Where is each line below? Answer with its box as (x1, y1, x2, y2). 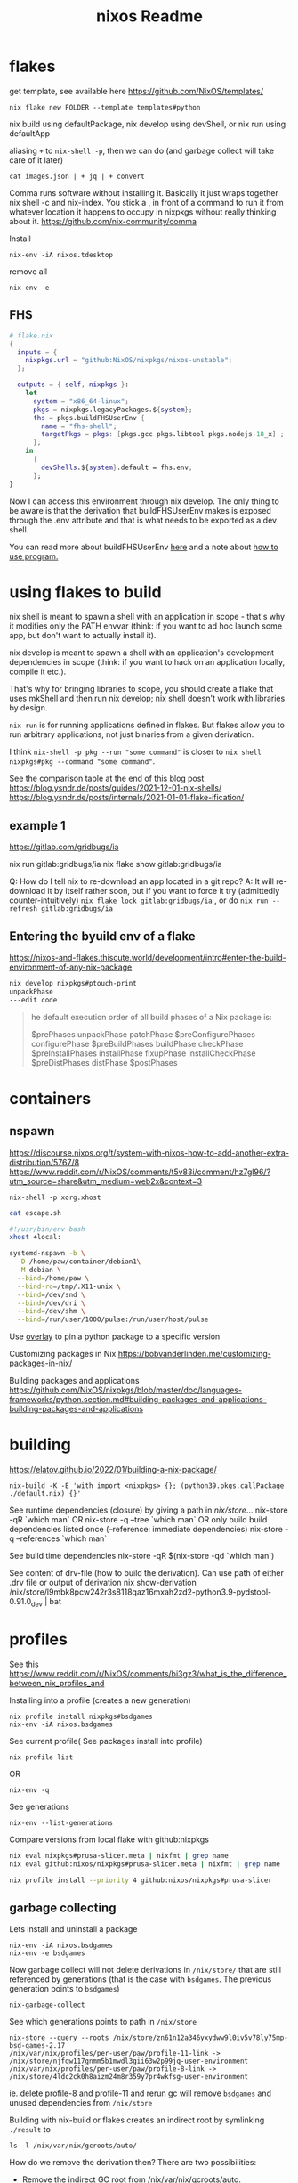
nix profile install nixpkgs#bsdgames (9, 1712, 153, 1721)
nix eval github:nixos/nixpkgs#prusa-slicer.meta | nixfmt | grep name (9, 1859, 280, 1869)
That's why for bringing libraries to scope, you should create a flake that (9, 684, 274, 694)
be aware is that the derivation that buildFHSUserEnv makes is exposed (9, 505, 271, 515)
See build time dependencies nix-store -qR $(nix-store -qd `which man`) (9, 1551, 275, 1562)
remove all (9, 265, 47, 277)
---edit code (9, 995, 58, 1004)
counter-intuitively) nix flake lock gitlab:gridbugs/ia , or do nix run (9, 895, 269, 905)
